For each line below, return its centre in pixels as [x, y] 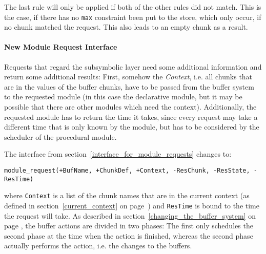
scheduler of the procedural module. [60, 136]
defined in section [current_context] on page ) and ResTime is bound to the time [132, 205]
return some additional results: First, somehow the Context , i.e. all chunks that [128, 77]
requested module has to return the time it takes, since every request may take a [131, 117]
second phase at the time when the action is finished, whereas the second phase [129, 235]
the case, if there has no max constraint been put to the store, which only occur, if [133, 17]
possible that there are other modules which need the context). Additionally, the [130, 107]
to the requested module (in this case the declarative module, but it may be [123, 97]
